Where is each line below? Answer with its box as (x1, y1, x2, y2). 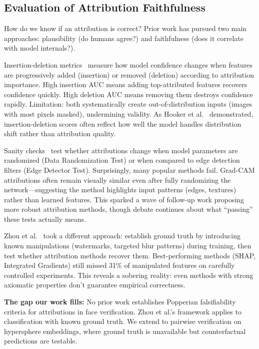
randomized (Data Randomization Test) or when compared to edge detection (4, 155, 240, 165)
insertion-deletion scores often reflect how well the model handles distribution (4, 118, 241, 129)
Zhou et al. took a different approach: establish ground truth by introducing (4, 230, 240, 241)
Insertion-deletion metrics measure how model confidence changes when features (4, 59, 253, 70)
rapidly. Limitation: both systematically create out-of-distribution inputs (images (4, 99, 252, 109)
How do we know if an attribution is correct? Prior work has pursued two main (4, 23, 246, 34)
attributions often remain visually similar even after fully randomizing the (4, 174, 231, 185)
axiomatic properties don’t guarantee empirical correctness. (4, 279, 185, 290)
